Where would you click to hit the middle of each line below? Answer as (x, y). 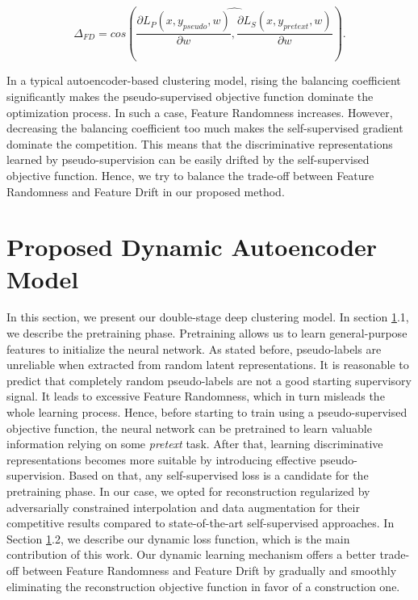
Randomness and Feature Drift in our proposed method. (146, 191)
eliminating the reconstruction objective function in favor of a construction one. (203, 586)
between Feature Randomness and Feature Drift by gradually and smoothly (209, 570)
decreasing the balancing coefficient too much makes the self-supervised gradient (205, 128)
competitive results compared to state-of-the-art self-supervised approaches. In (201, 523)
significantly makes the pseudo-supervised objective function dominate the (190, 96)
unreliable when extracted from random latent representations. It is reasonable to (208, 365)
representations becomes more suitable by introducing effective (161, 459)
